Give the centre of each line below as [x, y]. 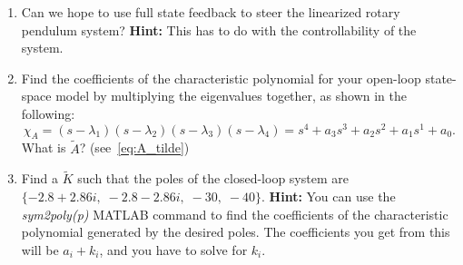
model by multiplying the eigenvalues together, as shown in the [231, 96]
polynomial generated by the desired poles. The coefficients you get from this [236, 232]
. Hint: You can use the [329, 196]
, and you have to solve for [173, 249]
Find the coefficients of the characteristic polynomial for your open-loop [221, 78]
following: [48, 113]
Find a [40, 178]
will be [40, 249]
